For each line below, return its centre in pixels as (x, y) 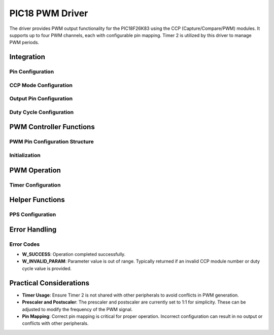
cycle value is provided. (47, 268)
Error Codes (25, 244)
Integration (27, 57)
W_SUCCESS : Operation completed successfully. (74, 254)
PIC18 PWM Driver (49, 13)
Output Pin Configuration (41, 99)
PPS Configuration (33, 214)
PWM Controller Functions (52, 127)
